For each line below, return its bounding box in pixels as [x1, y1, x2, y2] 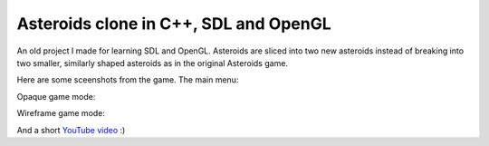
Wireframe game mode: [16, 108, 106, 119]
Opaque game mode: [16, 91, 96, 102]
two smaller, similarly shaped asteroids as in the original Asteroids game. [16, 57, 289, 68]
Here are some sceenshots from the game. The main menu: [16, 74, 239, 85]
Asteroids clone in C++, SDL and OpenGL [16, 14, 332, 34]
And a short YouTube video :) [16, 124, 126, 135]
